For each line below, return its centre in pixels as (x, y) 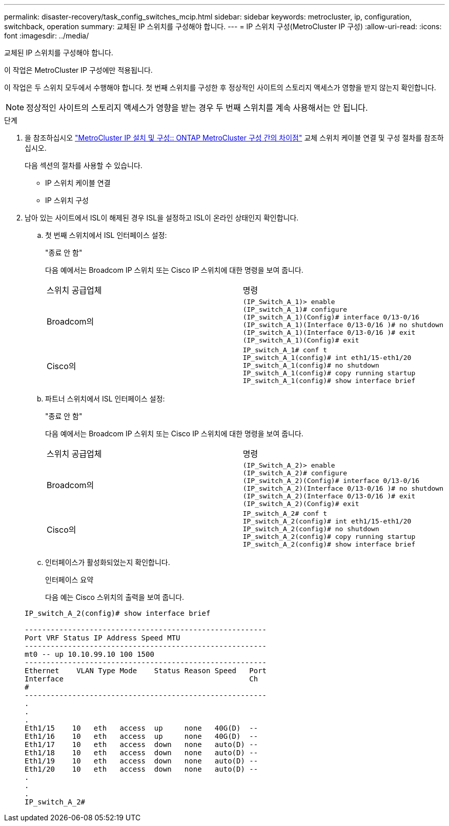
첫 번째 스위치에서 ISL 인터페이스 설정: (106, 235)
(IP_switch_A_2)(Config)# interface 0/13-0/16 (331, 481)
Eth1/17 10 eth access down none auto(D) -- (141, 744)
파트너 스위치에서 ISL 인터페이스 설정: (105, 399)
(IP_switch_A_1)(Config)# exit (301, 340)
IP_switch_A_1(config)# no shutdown (311, 365)
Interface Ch (141, 679)
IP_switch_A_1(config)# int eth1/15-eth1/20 (327, 358)
